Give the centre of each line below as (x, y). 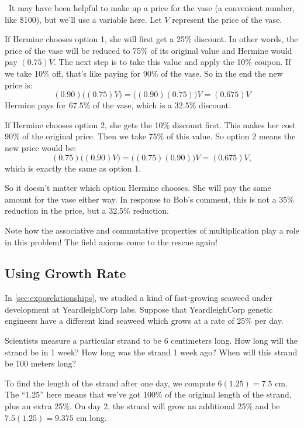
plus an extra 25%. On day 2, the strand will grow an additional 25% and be (142, 406)
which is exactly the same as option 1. (73, 168)
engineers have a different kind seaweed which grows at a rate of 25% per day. (144, 321)
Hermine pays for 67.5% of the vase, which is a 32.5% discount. (118, 105)
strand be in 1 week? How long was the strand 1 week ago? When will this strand (151, 352)
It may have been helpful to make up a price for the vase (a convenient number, (151, 8)
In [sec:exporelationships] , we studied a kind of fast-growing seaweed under (139, 298)
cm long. (91, 417)
